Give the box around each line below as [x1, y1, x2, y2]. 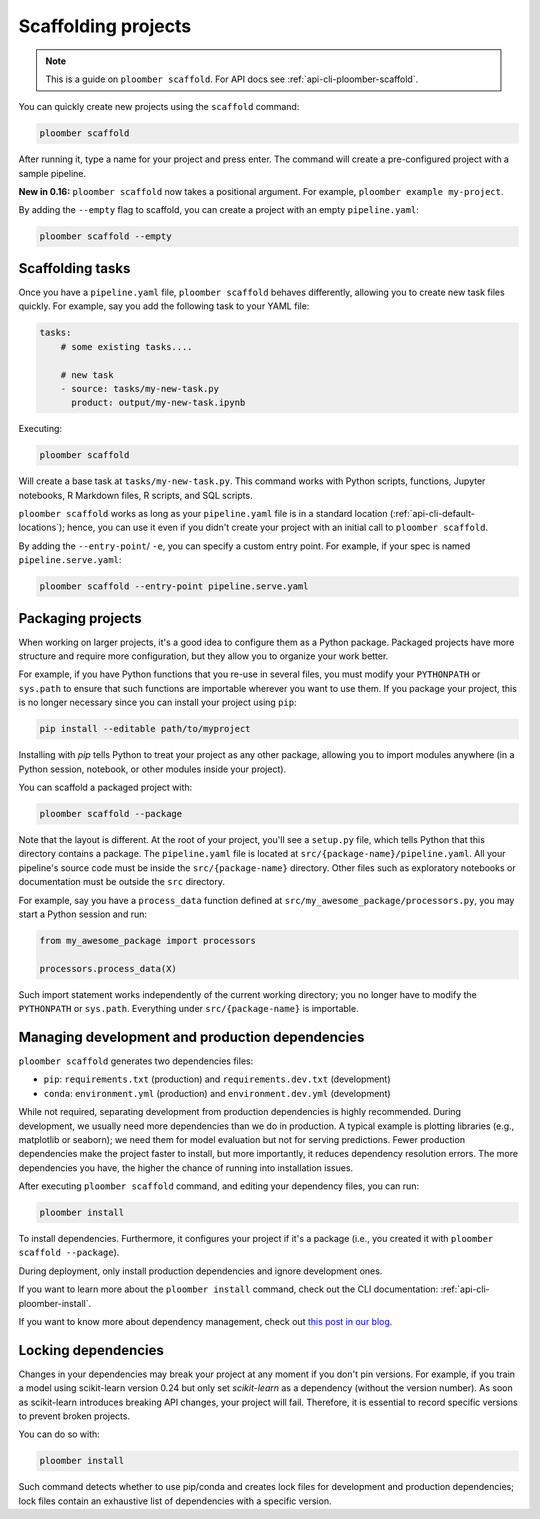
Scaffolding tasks [18, 260, 131, 277]
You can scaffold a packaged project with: [18, 781, 193, 793]
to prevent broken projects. [18, 1410, 130, 1422]
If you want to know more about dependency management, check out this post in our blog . [18, 1316, 393, 1327]
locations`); [18, 521, 65, 534]
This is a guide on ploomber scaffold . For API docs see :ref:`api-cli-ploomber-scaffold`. [45, 73, 419, 85]
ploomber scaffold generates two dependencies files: [18, 1055, 254, 1067]
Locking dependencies [18, 1341, 165, 1359]
